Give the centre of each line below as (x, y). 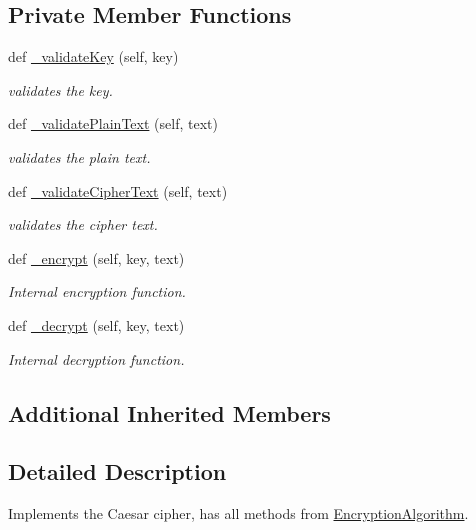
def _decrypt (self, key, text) (96, 324)
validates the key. (60, 89)
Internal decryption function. (96, 358)
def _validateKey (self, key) (93, 56)
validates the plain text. (79, 156)
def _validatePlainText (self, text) (113, 123)
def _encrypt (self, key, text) (96, 257)
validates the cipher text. (83, 224)
